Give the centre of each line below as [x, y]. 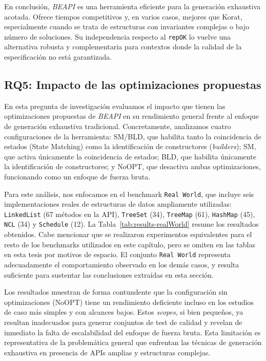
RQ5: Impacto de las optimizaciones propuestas [133, 85]
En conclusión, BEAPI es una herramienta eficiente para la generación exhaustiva [132, 6]
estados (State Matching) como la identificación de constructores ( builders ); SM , [130, 146]
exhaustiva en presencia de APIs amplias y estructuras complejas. [107, 352]
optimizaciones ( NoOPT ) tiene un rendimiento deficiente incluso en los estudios [129, 302]
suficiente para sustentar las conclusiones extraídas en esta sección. [109, 274]
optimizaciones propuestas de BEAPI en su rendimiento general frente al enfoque [132, 116]
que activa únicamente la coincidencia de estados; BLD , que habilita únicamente [130, 156]
